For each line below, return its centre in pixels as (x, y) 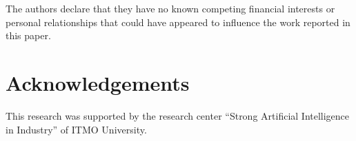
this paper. (28, 35)
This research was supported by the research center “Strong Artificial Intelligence (178, 115)
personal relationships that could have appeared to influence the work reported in (178, 22)
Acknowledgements (98, 82)
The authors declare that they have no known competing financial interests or (170, 8)
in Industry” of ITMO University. (76, 129)
